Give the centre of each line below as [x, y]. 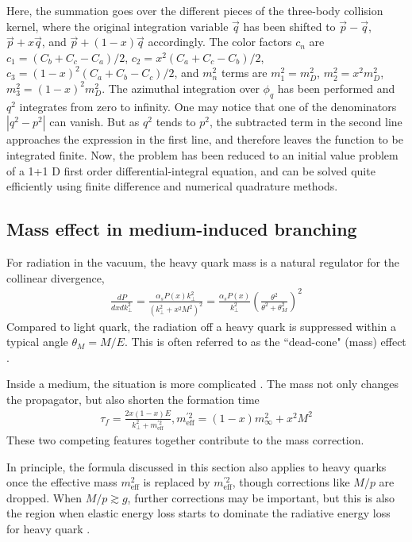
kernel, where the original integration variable [117, 26]
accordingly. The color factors [220, 42]
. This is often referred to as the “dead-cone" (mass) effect [265, 342]
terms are [244, 73]
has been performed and [336, 88]
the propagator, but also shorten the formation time [133, 399]
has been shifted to [289, 26]
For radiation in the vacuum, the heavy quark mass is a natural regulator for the [203, 261]
